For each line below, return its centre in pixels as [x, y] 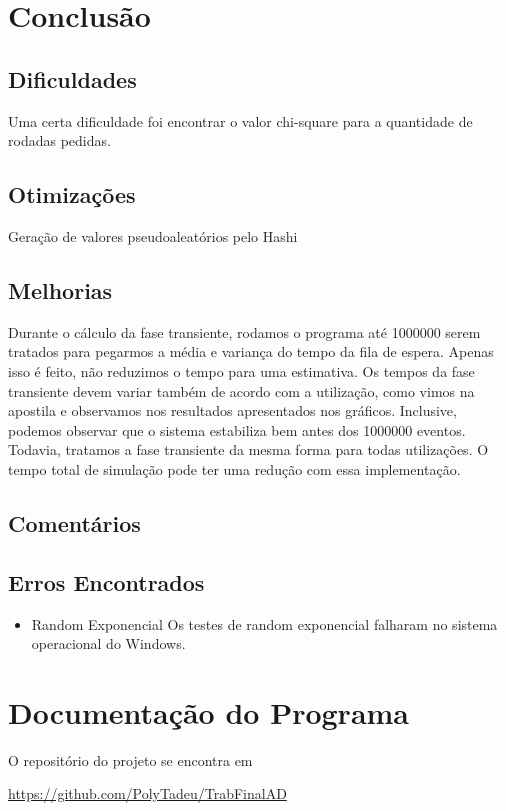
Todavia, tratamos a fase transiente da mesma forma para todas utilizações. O [248, 449]
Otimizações [72, 194]
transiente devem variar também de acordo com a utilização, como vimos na [241, 390]
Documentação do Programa [209, 711]
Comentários [74, 522]
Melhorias [60, 289]
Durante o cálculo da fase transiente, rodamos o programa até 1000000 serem [244, 331]
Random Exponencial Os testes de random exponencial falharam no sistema [264, 623]
